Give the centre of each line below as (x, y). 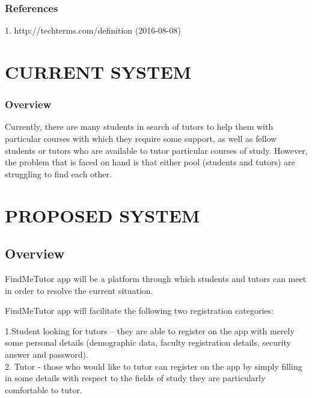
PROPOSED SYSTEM (102, 215)
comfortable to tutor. (44, 389)
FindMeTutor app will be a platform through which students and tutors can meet (156, 278)
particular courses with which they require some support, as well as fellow (141, 138)
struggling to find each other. (58, 173)
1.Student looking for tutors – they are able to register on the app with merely (150, 330)
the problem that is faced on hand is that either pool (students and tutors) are (150, 162)
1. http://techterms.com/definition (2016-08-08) (93, 30)
